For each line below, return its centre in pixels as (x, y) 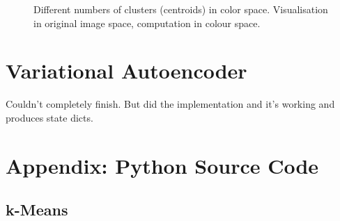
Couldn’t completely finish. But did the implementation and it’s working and (170, 104)
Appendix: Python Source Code (162, 165)
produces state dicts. (49, 117)
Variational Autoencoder (126, 71)
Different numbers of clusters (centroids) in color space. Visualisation (181, 9)
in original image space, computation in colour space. (147, 23)
